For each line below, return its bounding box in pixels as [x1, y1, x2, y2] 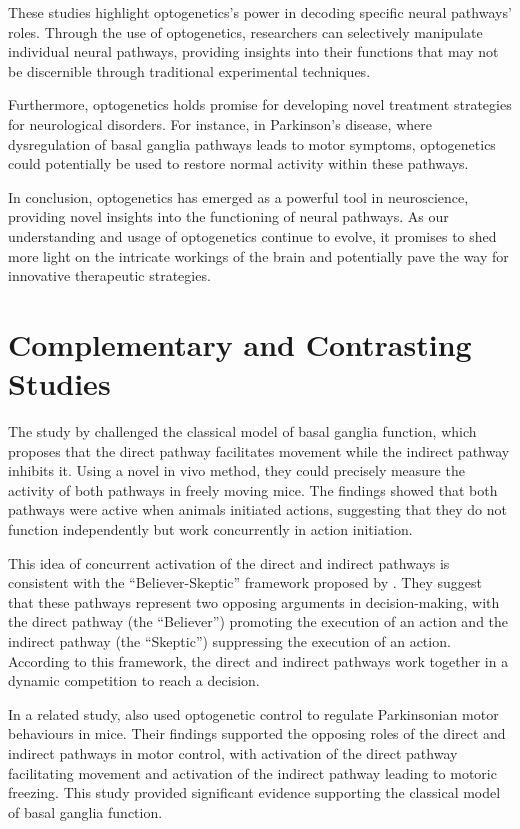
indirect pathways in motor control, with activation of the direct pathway [8, 742, 458, 763]
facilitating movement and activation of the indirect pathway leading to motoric [8, 762, 497, 783]
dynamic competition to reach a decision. [8, 670, 260, 691]
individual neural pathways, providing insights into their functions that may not [8, 41, 499, 62]
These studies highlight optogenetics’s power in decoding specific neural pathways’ [8, 2, 512, 22]
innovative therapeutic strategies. [8, 265, 211, 286]
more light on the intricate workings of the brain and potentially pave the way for [8, 245, 509, 266]
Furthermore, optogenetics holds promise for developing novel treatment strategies [8, 94, 512, 115]
